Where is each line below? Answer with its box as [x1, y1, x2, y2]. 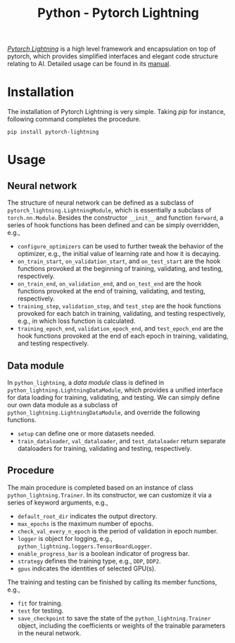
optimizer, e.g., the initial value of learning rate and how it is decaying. [17, 250, 221, 258]
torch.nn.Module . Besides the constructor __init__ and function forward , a [7, 213, 224, 222]
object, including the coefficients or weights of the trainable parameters [17, 621, 226, 630]
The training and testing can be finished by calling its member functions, [7, 578, 217, 586]
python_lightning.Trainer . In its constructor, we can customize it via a [7, 490, 212, 499]
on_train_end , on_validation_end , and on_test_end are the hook [17, 279, 202, 288]
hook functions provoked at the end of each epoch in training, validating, [17, 332, 229, 340]
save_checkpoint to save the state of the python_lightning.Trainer [17, 613, 211, 622]
